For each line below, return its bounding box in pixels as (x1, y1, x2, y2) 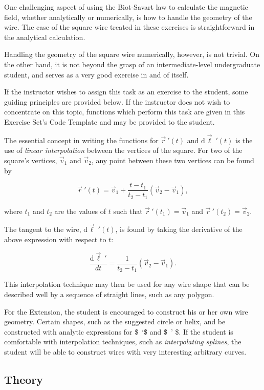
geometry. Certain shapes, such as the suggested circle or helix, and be (4, 316, 226, 327)
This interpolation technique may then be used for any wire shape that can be (4, 279, 250, 289)
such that (113, 205, 143, 216)
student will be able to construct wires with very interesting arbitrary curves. (4, 346, 247, 357)
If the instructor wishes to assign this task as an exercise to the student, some (4, 86, 248, 97)
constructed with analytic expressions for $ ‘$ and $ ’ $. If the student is (4, 326, 233, 337)
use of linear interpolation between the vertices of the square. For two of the (4, 145, 243, 155)
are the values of (54, 205, 106, 216)
